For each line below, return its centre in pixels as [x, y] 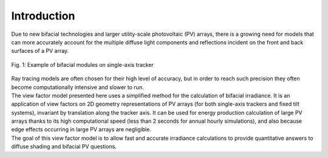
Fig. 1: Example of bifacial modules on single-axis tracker [83, 64]
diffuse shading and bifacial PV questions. [64, 146]
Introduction [43, 16]
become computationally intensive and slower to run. [77, 87]
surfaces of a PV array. [40, 51]
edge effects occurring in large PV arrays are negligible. [81, 129]
